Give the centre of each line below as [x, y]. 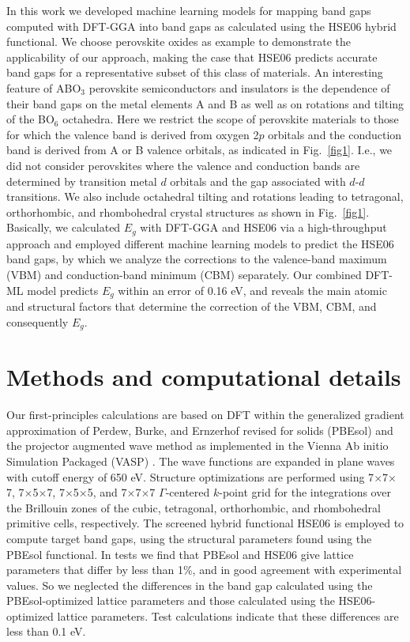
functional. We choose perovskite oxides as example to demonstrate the [179, 42]
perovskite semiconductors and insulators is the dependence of [239, 87]
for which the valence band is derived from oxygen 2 [133, 134]
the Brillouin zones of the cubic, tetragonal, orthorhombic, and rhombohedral [194, 507]
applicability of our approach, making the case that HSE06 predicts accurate [192, 57]
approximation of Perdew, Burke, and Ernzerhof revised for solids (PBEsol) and [200, 430]
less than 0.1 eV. [46, 631]
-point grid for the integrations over [305, 492]
